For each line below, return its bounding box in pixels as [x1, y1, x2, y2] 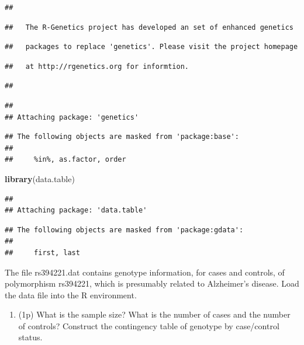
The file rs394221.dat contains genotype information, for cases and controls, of [5, 266, 285, 278]
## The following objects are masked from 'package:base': [5, 133, 239, 141]
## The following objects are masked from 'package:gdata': [5, 225, 244, 234]
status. [18, 331, 43, 343]
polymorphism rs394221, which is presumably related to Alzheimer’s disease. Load [5, 277, 299, 290]
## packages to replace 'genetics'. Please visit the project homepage [5, 43, 298, 51]
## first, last [5, 248, 80, 257]
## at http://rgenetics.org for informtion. [5, 62, 189, 71]
